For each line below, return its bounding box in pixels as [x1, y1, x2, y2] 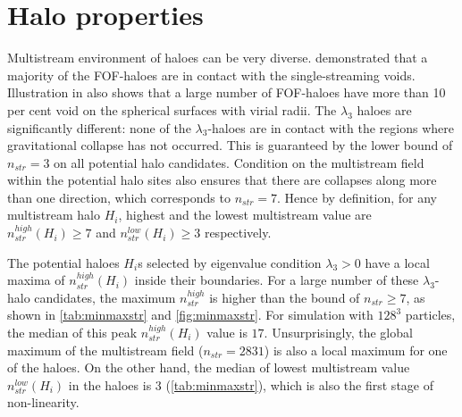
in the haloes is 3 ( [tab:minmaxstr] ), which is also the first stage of [68, 375, 433, 394]
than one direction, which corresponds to [7, 188, 231, 206]
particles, [405, 305, 456, 324]
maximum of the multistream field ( [7, 340, 204, 359]
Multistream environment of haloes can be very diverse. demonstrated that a [7, 48, 428, 67]
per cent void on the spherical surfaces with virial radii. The [7, 100, 337, 119]
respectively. [204, 223, 272, 242]
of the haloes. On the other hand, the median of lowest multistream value [7, 358, 410, 377]
